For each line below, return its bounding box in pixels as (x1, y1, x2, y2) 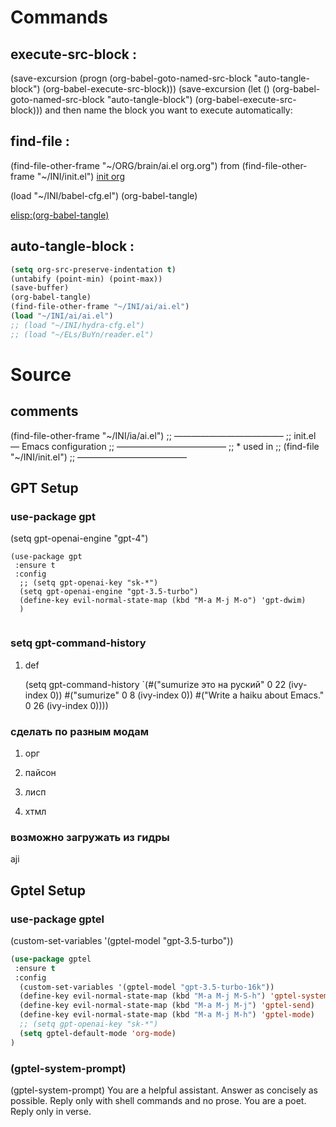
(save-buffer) (10, 283, 70, 293)
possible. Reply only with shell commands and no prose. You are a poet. (10, 1094, 307, 1106)
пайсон (24, 766, 57, 778)
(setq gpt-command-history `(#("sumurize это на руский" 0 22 (24, 678, 287, 690)
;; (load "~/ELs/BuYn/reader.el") (10, 329, 155, 340)
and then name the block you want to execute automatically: (44, 104, 293, 116)
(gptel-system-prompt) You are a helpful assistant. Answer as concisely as (10, 1084, 318, 1096)
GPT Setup (10, 480, 79, 497)
